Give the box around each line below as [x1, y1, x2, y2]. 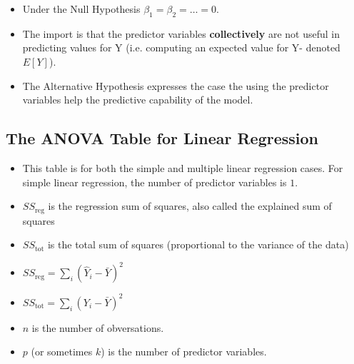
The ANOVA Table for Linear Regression [6, 127, 318, 149]
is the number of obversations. [31, 320, 164, 335]
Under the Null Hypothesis [22, 1, 141, 16]
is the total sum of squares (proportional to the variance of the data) [47, 237, 349, 252]
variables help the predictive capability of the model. [22, 92, 253, 107]
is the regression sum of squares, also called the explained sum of [48, 198, 332, 213]
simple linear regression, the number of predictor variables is [22, 174, 287, 189]
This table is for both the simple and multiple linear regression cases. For [22, 160, 343, 175]
